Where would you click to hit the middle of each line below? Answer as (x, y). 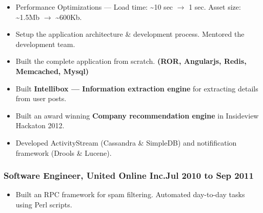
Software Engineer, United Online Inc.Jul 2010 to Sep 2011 (129, 175)
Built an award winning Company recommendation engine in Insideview (137, 115)
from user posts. (41, 98)
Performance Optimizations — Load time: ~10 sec (94, 7)
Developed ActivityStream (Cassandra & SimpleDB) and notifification (126, 142)
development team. (45, 44)
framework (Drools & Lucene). (64, 152)
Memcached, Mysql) (52, 71)
